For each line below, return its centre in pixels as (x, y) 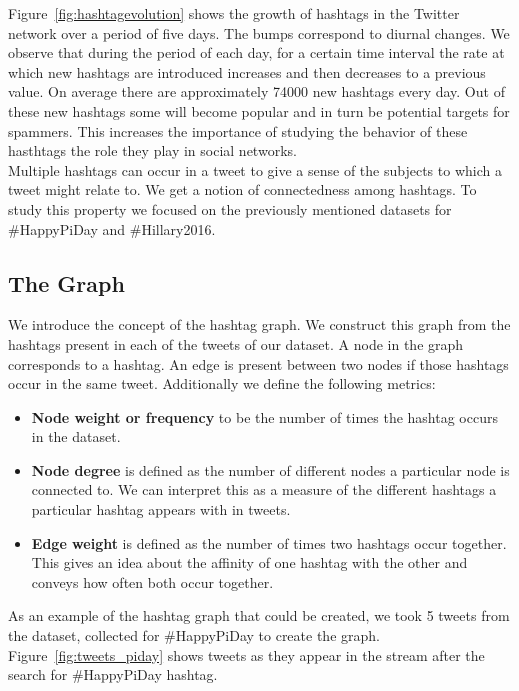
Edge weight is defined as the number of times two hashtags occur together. (269, 542)
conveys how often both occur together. (152, 581)
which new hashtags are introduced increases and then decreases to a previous (247, 71)
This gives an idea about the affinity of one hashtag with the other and (249, 562)
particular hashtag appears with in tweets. (161, 509)
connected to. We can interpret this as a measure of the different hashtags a (264, 489)
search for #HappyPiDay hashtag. (113, 674)
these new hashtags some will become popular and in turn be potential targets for (259, 110)
